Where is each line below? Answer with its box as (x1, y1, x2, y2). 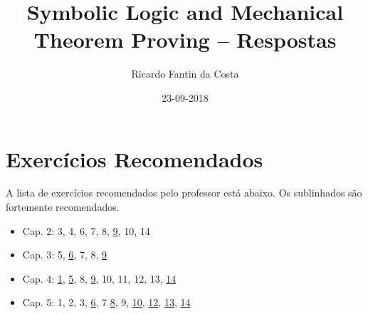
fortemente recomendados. (6, 199, 120, 214)
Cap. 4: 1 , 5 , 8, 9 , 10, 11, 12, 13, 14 (22, 271, 177, 286)
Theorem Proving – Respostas (33, 25, 337, 54)
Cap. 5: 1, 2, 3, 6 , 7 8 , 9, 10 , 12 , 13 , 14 (22, 295, 191, 310)
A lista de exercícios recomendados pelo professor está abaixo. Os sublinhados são (6, 185, 362, 200)
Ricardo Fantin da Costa (131, 66, 239, 81)
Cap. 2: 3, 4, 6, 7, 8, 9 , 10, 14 (22, 223, 150, 238)
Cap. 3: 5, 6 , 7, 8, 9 (22, 247, 107, 262)
